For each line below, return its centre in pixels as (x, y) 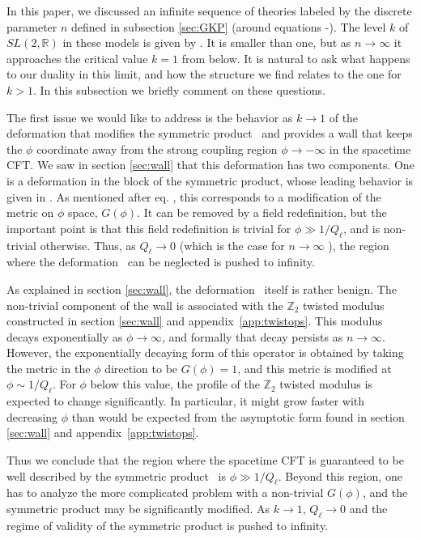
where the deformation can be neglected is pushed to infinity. (161, 262)
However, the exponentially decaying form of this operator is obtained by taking (205, 352)
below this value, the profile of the (175, 384)
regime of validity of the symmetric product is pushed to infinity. (168, 525)
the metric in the (49, 368)
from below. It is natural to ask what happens (296, 58)
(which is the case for (232, 245)
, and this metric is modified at (315, 368)
